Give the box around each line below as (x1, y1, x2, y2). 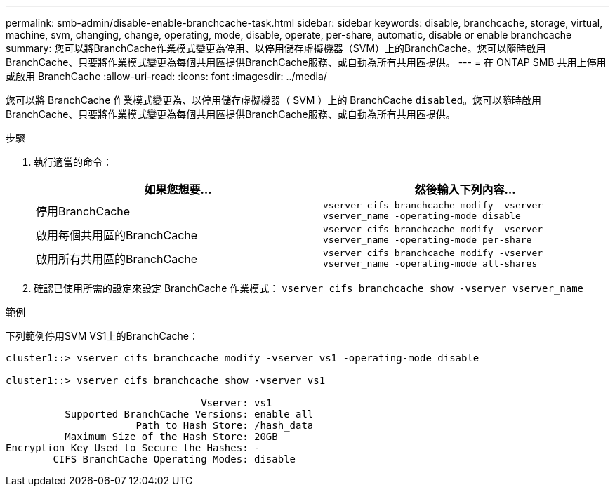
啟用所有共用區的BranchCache (36, 252, 198, 266)
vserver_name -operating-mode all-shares (323, 258, 538, 269)
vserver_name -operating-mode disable (323, 211, 521, 221)
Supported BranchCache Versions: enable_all (65, 408, 314, 420)
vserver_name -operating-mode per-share (323, 234, 532, 245)
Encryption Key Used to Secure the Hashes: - (6, 442, 260, 453)
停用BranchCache (36, 204, 131, 218)
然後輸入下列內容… (414, 182, 516, 197)
